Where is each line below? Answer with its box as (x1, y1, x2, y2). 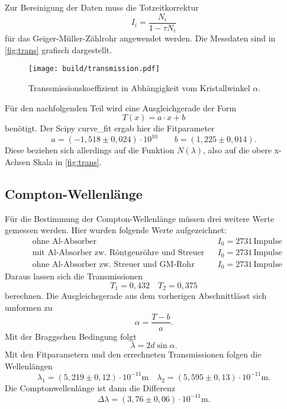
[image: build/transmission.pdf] (28, 65, 160, 73)
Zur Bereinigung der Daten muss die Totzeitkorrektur (5, 1, 199, 13)
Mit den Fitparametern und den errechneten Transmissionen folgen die (5, 348, 262, 360)
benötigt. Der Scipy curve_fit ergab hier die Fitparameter (5, 122, 215, 134)
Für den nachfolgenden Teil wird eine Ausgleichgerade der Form (5, 101, 237, 114)
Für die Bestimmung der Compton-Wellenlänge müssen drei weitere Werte (5, 212, 275, 224)
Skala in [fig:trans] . (33, 155, 102, 168)
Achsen (5, 155, 31, 168)
